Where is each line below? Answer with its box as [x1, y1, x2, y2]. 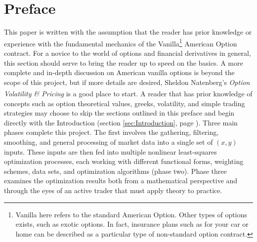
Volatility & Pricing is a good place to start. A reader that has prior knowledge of [4, 88, 253, 98]
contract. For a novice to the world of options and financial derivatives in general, [4, 47, 251, 58]
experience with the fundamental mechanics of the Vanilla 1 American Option [4, 37, 237, 48]
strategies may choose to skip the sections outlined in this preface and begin [4, 108, 235, 118]
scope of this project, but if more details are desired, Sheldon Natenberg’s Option [4, 77, 250, 87]
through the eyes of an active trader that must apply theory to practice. [4, 185, 222, 195]
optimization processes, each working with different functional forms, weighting [4, 156, 244, 166]
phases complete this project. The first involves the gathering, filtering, [4, 127, 219, 137]
